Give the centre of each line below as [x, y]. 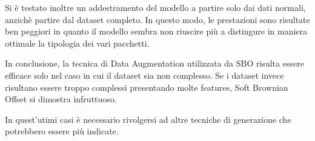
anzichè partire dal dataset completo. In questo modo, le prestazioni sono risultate [157, 19]
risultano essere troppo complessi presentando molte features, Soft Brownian [147, 87]
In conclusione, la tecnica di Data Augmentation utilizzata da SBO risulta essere [154, 63]
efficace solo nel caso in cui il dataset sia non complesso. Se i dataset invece [144, 75]
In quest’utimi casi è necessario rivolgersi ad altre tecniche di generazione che [148, 119]
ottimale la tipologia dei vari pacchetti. [77, 43]
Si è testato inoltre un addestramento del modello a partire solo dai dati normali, [155, 7]
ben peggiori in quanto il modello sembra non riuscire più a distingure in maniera [156, 31]
